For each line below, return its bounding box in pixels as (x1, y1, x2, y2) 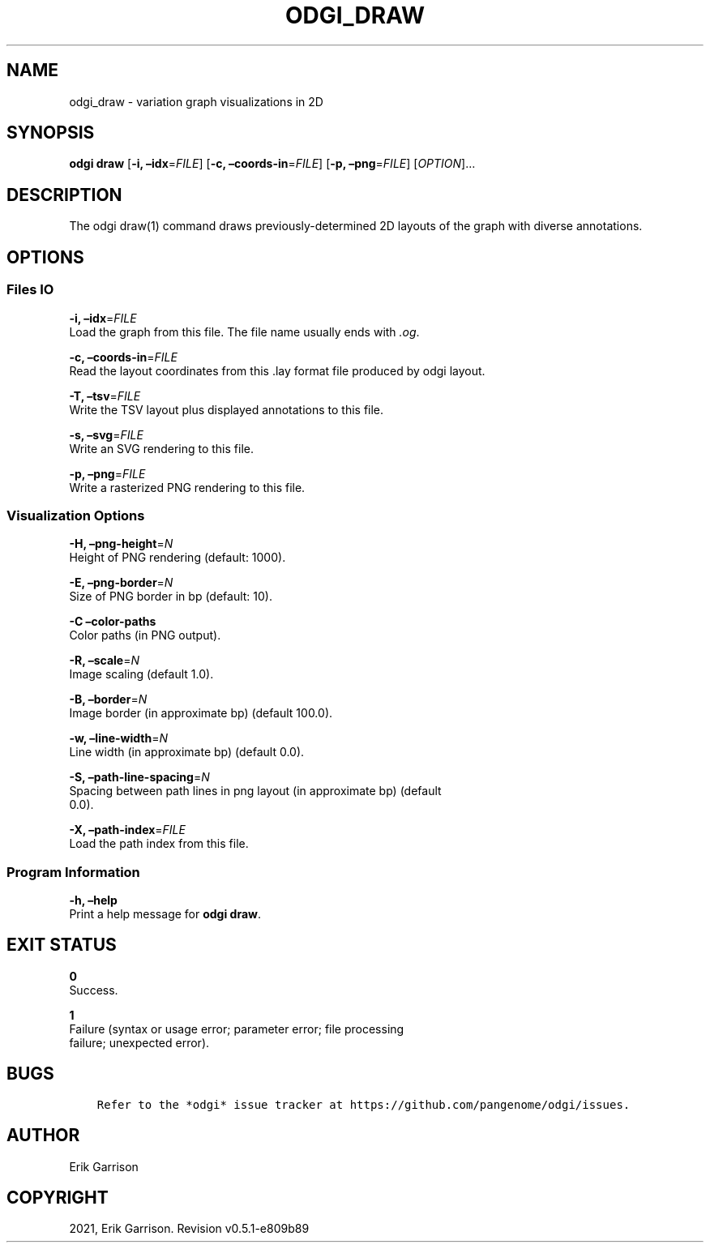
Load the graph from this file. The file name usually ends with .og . (69, 324, 420, 339)
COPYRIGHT (6, 1187, 109, 1208)
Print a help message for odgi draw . (69, 907, 261, 921)
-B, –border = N (69, 692, 148, 707)
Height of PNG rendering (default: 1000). (69, 550, 286, 565)
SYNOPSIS (6, 122, 95, 143)
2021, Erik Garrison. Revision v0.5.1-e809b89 (69, 1221, 310, 1236)
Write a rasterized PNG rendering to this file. (69, 480, 306, 494)
